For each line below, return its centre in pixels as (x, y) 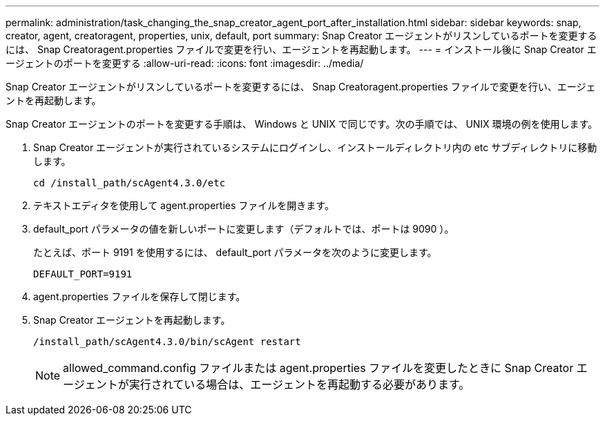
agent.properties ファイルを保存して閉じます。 (140, 296)
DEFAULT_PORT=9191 (83, 274)
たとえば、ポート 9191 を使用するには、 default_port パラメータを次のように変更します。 (235, 252)
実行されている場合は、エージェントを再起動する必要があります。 (299, 384)
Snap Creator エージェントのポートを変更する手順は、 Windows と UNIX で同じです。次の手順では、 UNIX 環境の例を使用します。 (302, 124)
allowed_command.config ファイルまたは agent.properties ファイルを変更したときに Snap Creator (318, 368)
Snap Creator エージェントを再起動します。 (132, 320)
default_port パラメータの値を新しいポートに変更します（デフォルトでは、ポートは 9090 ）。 (244, 229)
